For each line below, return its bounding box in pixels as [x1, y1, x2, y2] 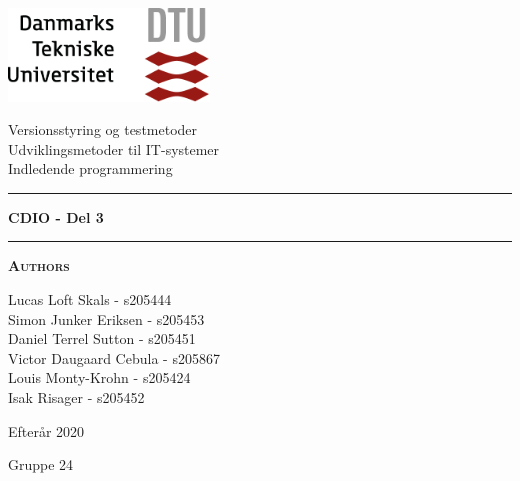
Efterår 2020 [8, 420, 85, 441]
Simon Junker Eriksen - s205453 [8, 308, 205, 329]
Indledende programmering [8, 158, 173, 179]
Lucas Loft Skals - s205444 [8, 289, 172, 310]
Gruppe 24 [8, 454, 74, 475]
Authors [8, 255, 70, 276]
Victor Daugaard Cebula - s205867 [8, 347, 220, 368]
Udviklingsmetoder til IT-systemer [8, 138, 220, 159]
